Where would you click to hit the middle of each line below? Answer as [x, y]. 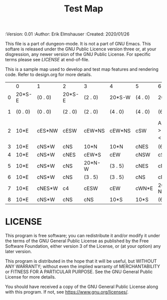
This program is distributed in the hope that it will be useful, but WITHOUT [81, 261]
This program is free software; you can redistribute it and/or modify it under [83, 235]
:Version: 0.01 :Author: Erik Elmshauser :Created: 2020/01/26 [67, 34]
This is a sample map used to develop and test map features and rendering [82, 69]
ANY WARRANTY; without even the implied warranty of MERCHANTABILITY [83, 266]
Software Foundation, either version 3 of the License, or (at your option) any [83, 246]
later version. [19, 251]
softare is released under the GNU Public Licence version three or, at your [81, 49]
